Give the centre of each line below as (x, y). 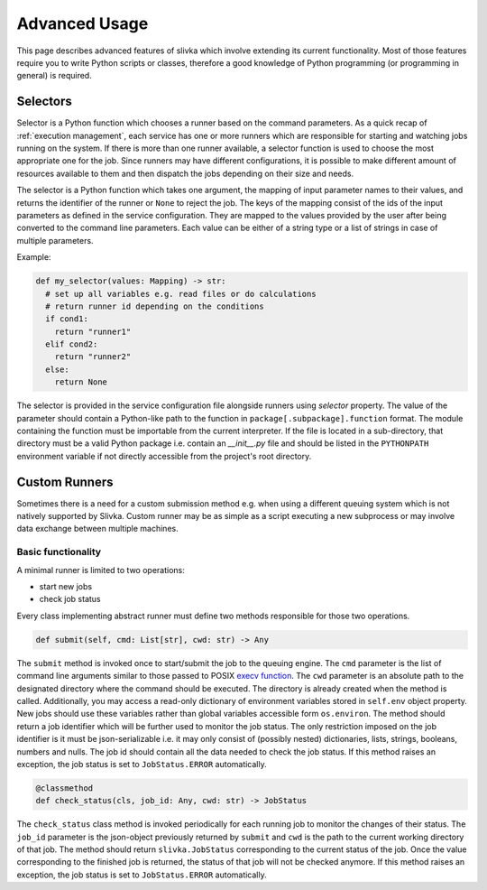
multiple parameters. (55, 240)
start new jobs (66, 587)
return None (81, 382)
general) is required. (54, 76)
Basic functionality (59, 552)
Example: (34, 257)
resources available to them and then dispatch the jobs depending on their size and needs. (185, 173)
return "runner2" (93, 357)
